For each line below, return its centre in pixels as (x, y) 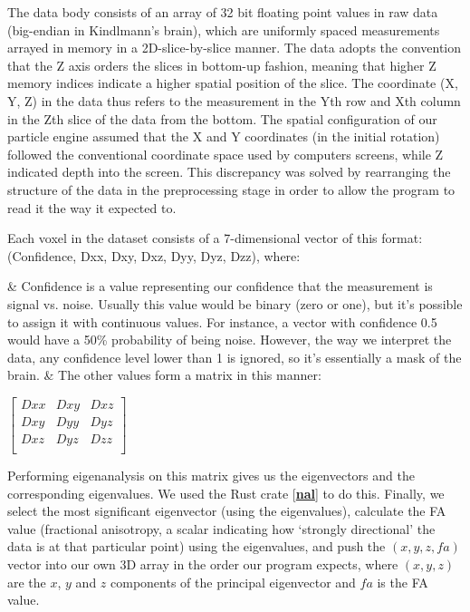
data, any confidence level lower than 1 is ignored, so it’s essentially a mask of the (235, 357)
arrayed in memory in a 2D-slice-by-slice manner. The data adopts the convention (235, 48)
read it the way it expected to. (92, 207)
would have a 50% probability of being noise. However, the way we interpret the (230, 340)
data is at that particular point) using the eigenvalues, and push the (197, 546)
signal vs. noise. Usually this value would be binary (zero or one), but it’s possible (235, 303)
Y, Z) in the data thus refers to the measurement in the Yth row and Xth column (234, 100)
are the (27, 582)
